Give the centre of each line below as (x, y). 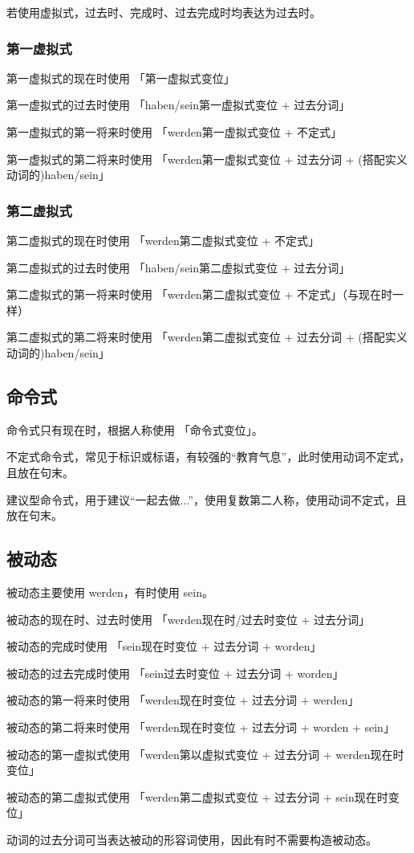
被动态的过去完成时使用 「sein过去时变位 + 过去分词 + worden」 (175, 673)
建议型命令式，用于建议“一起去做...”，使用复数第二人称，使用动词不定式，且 (207, 499)
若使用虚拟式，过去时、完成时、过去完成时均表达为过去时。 (164, 12)
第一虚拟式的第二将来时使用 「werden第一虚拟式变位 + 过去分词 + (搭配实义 (207, 159)
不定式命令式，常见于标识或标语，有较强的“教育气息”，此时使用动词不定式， (209, 457)
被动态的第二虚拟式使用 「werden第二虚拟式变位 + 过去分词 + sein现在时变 (203, 796)
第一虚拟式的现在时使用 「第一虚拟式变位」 (121, 78)
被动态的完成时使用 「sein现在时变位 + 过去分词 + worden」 (164, 646)
